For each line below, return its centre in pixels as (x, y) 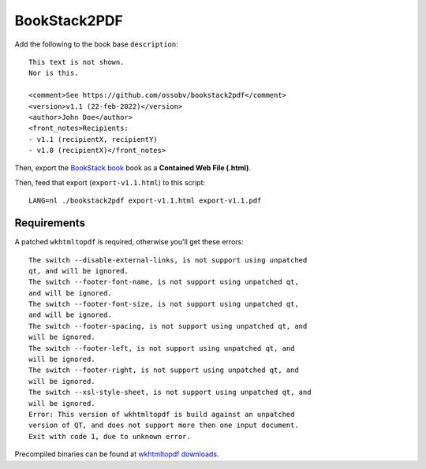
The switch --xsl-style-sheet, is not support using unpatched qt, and (170, 393)
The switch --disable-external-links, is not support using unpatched (168, 260)
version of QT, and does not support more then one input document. (164, 425)
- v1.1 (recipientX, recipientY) (93, 139)
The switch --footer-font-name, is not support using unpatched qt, (164, 282)
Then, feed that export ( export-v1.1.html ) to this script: (110, 182)
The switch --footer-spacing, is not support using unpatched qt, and (168, 326)
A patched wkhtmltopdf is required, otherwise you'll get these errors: (129, 242)
